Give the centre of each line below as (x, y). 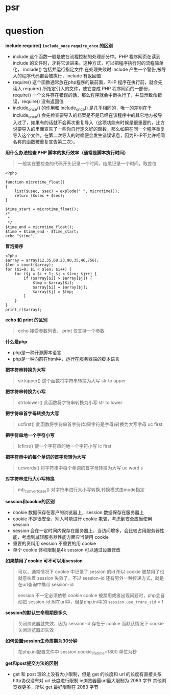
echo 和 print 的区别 (27, 320)
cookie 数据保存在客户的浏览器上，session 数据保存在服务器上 (78, 512)
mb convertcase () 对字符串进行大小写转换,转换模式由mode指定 (81, 490)
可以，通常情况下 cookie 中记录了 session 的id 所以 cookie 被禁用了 (89, 571)
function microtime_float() (35, 182)
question (25, 31)
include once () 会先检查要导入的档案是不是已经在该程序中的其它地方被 (85, 116)
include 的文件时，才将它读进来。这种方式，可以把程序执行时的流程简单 (88, 63)
